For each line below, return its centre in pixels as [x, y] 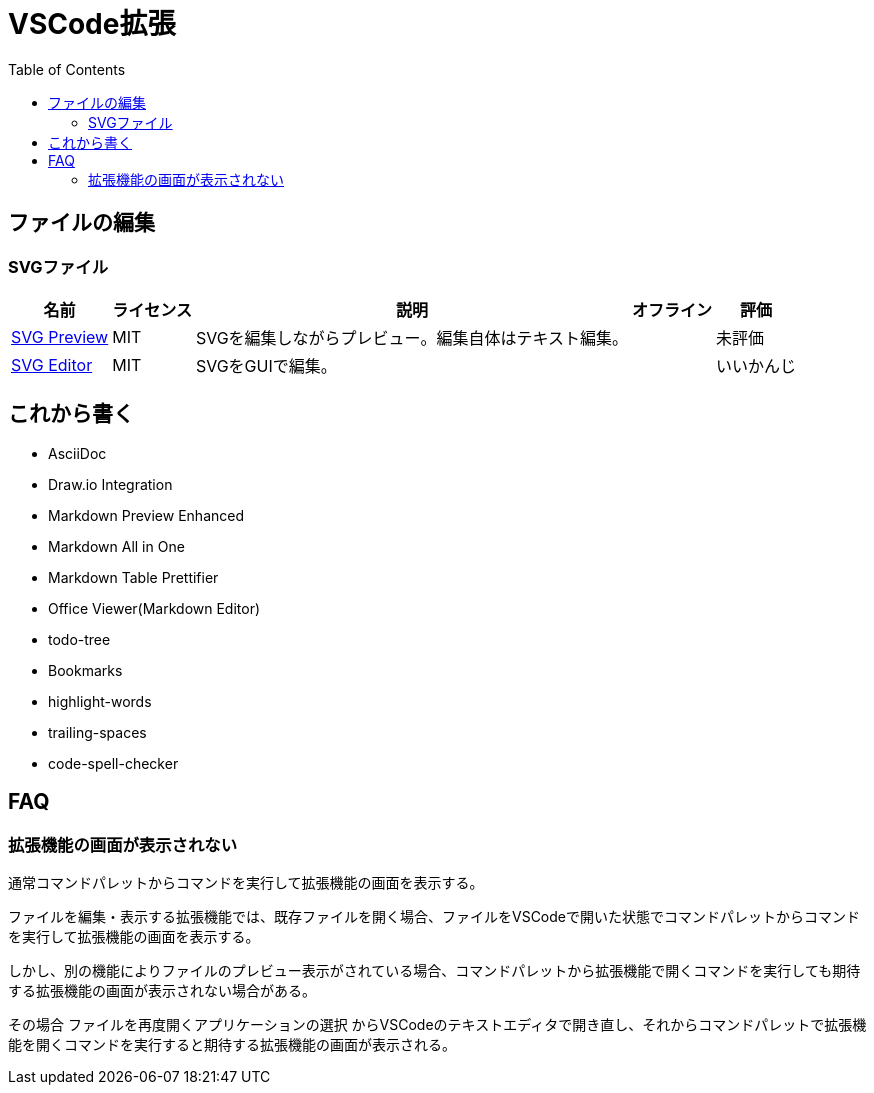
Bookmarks [85, 670]
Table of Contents [67, 69]
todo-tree [79, 639]
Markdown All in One [116, 546]
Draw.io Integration [110, 484]
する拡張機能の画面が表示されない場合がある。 [162, 991]
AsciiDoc [77, 453]
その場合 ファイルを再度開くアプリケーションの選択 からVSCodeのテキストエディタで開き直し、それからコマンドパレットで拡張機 [437, 1025]
